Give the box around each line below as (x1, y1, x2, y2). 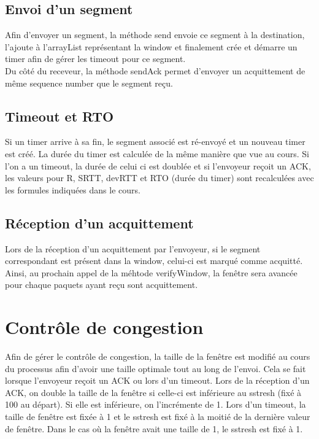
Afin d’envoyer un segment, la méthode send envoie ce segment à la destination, (5, 28, 305, 41)
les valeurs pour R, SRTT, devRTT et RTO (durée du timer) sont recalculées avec (5, 171, 314, 184)
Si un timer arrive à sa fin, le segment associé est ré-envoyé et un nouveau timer (5, 135, 306, 148)
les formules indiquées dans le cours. (5, 183, 140, 196)
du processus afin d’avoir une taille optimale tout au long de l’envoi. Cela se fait (5, 362, 306, 375)
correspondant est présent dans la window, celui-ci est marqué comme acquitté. (5, 254, 303, 267)
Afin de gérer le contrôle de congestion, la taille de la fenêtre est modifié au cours (5, 350, 310, 363)
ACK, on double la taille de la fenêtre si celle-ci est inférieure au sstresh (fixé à (5, 386, 302, 398)
